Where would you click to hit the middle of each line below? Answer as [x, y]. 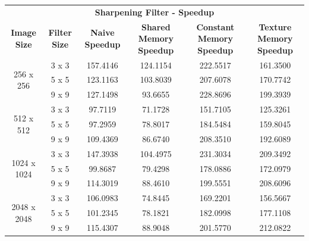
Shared [156, 26]
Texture [275, 26]
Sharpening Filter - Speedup [154, 12]
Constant [215, 26]
